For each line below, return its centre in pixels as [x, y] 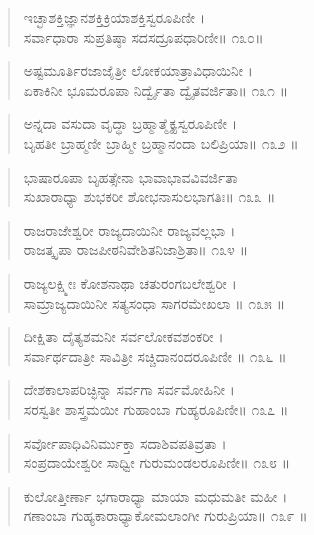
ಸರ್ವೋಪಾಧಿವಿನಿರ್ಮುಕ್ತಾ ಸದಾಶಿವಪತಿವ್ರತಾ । [125, 442]
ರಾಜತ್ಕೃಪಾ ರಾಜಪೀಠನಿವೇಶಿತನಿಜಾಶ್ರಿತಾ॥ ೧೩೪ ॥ [136, 249]
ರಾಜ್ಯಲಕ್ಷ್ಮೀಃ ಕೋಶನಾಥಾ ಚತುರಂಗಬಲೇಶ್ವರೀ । [130, 282]
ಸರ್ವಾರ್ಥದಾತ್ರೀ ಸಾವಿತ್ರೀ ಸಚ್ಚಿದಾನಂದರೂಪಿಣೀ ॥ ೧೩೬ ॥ [155, 355]
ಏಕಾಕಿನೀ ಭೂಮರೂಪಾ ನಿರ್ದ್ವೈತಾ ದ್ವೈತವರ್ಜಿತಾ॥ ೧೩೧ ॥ [156, 89]
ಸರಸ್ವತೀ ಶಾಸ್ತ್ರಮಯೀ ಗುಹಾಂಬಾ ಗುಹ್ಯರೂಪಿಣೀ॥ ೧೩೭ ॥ [156, 408]
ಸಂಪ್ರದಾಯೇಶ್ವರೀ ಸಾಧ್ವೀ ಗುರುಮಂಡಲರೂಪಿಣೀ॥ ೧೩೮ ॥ [157, 462]
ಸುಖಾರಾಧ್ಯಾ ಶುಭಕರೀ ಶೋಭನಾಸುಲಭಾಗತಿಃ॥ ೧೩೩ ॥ [149, 196]
